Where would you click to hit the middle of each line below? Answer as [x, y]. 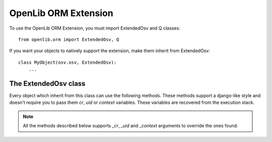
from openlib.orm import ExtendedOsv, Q [69, 39]
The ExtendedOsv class [47, 84]
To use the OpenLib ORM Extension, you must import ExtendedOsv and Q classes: [95, 28]
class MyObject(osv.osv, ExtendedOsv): [67, 62]
